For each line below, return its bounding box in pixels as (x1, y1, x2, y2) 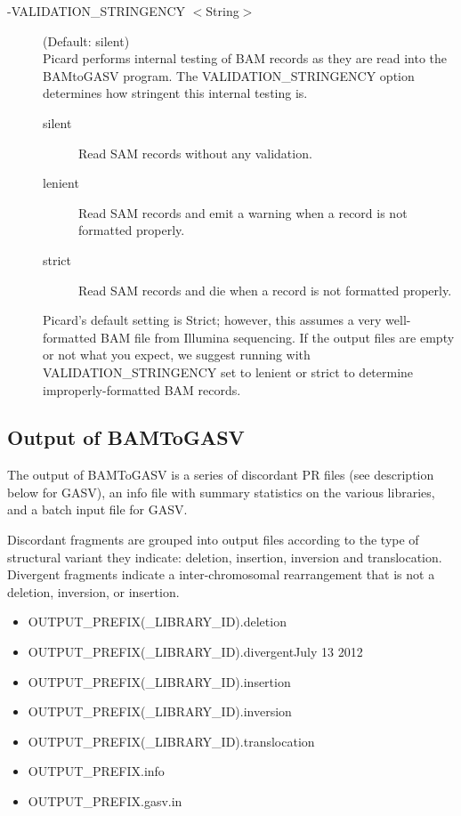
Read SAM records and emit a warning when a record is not (78, 203, 408, 222)
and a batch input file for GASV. (7, 500, 188, 519)
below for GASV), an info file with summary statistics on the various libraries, (7, 482, 435, 501)
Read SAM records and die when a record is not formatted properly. (78, 280, 452, 299)
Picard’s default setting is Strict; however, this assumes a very (43, 311, 382, 329)
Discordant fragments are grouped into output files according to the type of (7, 530, 419, 549)
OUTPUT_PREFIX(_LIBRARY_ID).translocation (28, 731, 315, 750)
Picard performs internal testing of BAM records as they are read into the (43, 49, 448, 68)
